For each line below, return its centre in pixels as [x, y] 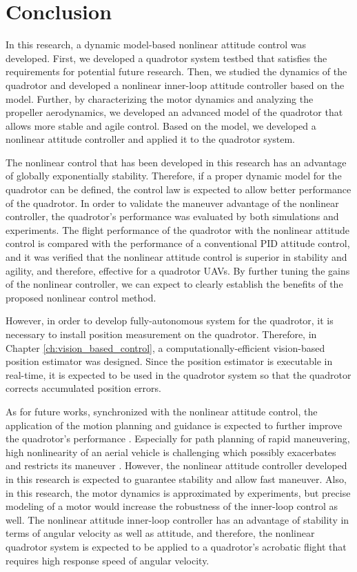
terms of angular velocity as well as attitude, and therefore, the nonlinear [160, 533]
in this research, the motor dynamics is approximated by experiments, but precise [178, 492]
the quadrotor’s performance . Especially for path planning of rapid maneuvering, [178, 438]
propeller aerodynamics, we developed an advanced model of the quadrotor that [174, 112]
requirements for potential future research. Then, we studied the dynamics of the [176, 71]
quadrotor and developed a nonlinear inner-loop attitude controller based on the [175, 85]
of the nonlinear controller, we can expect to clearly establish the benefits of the [174, 284]
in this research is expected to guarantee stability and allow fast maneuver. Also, [176, 479]
